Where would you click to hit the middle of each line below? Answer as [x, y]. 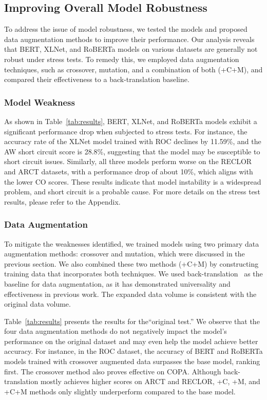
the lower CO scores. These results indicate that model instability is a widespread [133, 181]
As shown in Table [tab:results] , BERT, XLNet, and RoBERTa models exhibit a [131, 121]
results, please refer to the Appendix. [62, 201]
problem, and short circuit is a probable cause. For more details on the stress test [132, 192]
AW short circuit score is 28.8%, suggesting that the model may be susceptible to [132, 151]
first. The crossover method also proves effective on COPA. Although [113, 371]
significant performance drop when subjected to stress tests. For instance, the [126, 131]
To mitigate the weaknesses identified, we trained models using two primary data [132, 243]
